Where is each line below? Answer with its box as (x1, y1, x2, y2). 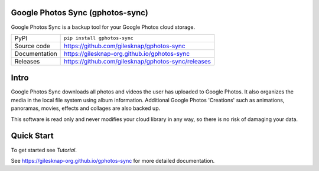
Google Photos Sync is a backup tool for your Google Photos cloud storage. (11, 24, 195, 31)
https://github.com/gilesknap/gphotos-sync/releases (64, 57, 211, 65)
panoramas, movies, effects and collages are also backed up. (11, 105, 161, 112)
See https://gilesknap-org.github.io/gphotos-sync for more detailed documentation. (11, 157, 215, 164)
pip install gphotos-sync (64, 35, 134, 41)
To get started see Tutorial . (11, 146, 77, 153)
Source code (14, 42, 50, 50)
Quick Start (11, 131, 54, 141)
